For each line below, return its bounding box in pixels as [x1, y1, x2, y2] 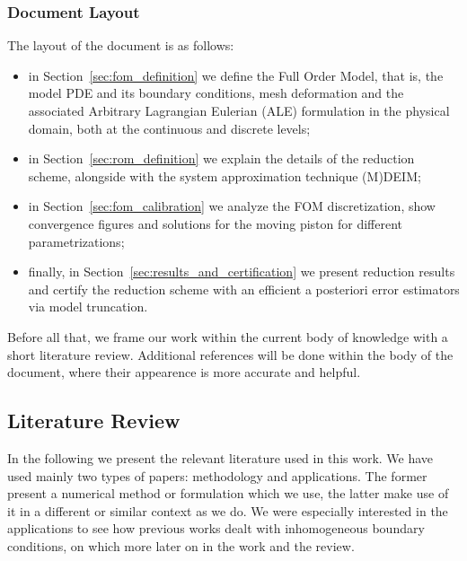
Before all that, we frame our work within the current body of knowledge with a [7, 327, 448, 346]
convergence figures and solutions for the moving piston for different [28, 214, 403, 232]
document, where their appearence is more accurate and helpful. [7, 363, 361, 381]
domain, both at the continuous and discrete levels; [28, 118, 311, 137]
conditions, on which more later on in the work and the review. [7, 536, 355, 555]
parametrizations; [28, 232, 125, 250]
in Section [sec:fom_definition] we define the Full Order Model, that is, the [28, 66, 444, 84]
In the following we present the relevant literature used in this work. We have [7, 448, 434, 467]
